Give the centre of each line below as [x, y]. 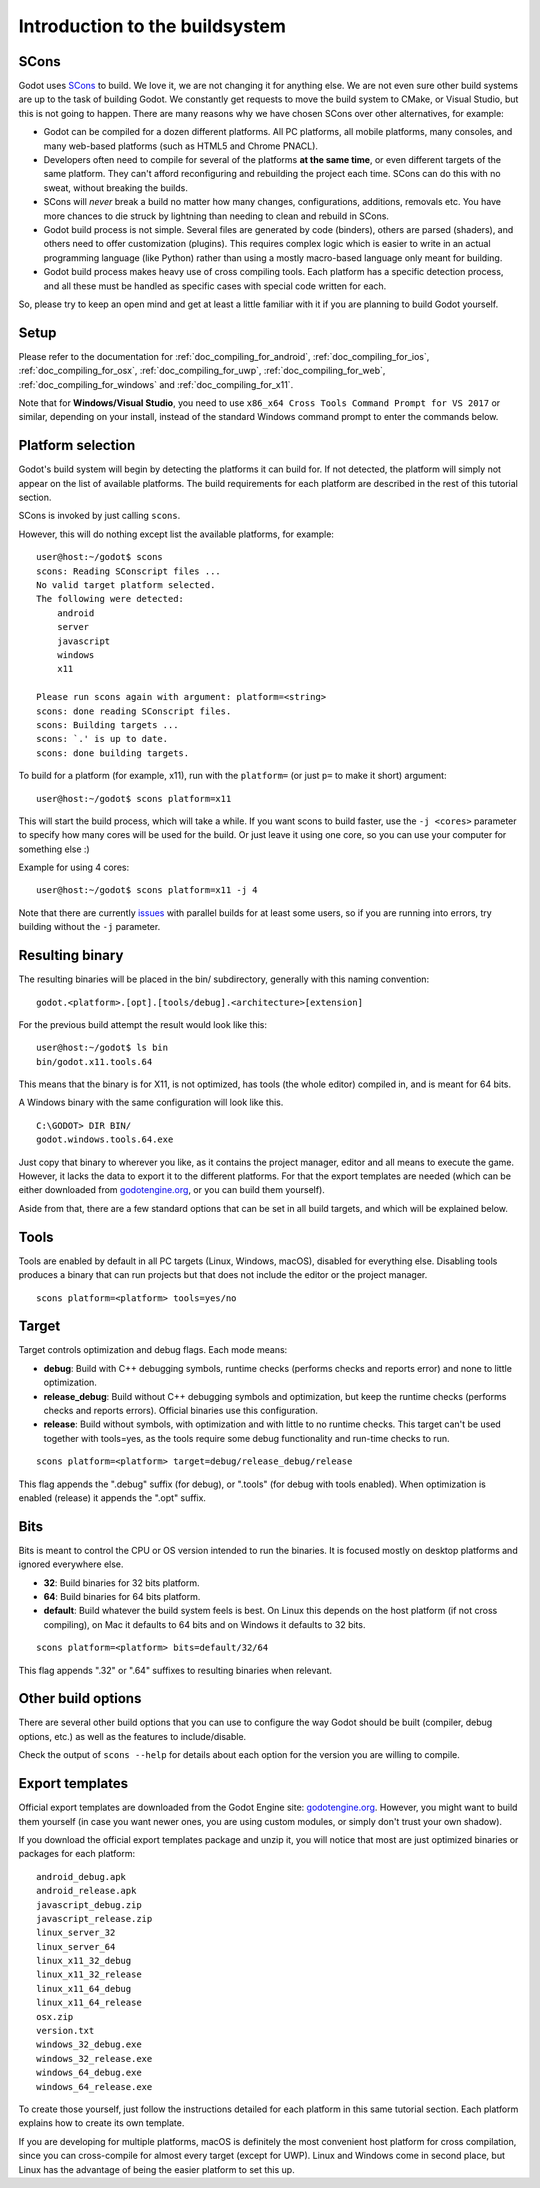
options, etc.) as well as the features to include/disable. [132, 1736]
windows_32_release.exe [94, 2058]
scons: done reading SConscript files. [134, 711]
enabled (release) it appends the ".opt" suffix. [112, 1497]
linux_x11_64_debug [84, 1988]
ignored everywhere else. [71, 1564]
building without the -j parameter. [89, 927]
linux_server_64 [76, 1946]
